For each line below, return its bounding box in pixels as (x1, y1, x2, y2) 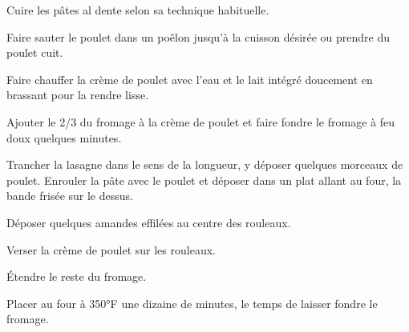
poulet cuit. (6, 44, 63, 61)
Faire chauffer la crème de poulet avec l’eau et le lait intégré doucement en (6, 70, 373, 87)
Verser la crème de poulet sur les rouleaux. (6, 241, 216, 258)
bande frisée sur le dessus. (6, 187, 133, 204)
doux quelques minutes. (6, 129, 122, 146)
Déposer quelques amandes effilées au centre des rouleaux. (6, 214, 291, 230)
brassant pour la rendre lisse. (6, 86, 149, 103)
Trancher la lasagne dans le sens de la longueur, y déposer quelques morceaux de (6, 156, 403, 173)
